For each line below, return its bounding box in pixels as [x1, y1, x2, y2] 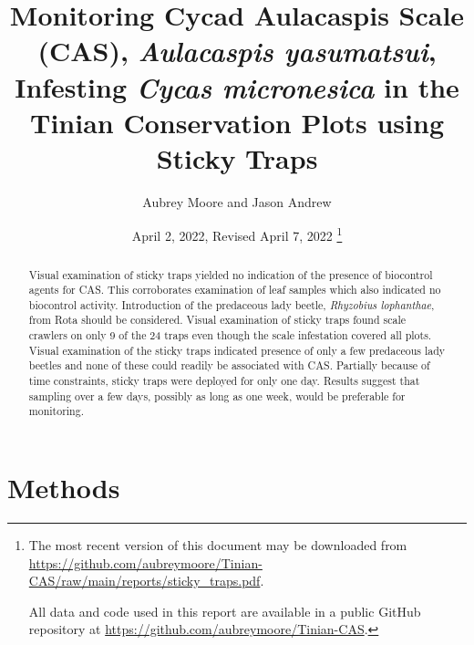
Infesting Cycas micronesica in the [15, 68, 459, 106]
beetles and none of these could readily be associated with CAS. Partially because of [28, 358, 430, 373]
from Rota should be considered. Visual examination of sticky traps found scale [28, 312, 407, 328]
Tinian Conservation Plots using [30, 103, 444, 140]
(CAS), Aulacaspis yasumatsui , [37, 32, 437, 70]
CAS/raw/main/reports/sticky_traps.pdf [28, 571, 261, 590]
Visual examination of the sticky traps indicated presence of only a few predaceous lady [28, 342, 446, 358]
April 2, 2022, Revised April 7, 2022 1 [131, 224, 343, 245]
